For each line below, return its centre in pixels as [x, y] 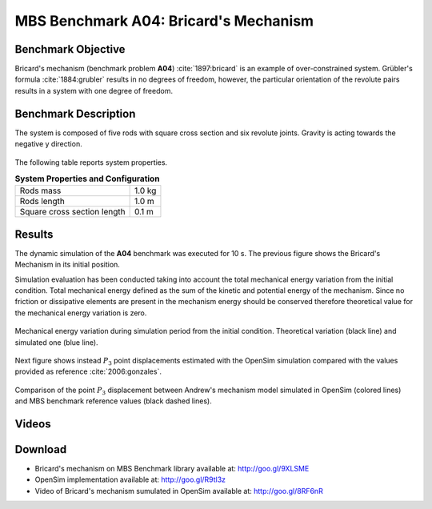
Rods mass [40, 190]
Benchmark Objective [70, 49]
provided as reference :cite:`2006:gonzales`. [88, 371]
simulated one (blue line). [57, 342]
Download [41, 449]
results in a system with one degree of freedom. [94, 90]
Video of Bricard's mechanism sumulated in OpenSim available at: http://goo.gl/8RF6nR [179, 491]
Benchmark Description [75, 113]
